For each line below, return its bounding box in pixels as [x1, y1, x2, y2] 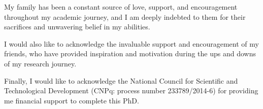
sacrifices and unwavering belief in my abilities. [4, 21, 150, 32]
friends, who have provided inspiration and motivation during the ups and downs [4, 48, 256, 59]
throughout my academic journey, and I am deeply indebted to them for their [4, 11, 246, 22]
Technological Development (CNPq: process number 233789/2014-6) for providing [4, 85, 258, 96]
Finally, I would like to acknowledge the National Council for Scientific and [4, 75, 238, 86]
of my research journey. [4, 58, 77, 68]
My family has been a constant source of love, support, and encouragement [4, 2, 238, 12]
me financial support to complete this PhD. [4, 95, 139, 105]
